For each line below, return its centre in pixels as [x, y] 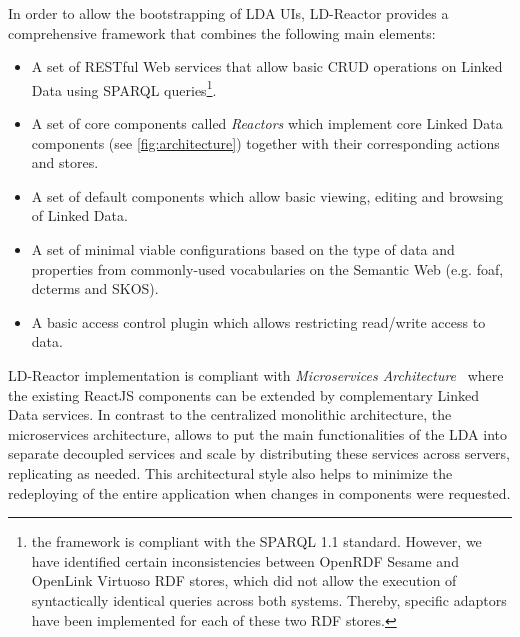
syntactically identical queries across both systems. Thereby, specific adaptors [269, 599]
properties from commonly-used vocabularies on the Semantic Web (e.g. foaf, [267, 268]
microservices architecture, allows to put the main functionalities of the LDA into [257, 433]
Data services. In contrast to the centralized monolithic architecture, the [230, 414]
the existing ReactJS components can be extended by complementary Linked [243, 394]
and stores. [65, 162]
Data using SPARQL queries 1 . [124, 88]
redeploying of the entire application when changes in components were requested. [259, 492]
